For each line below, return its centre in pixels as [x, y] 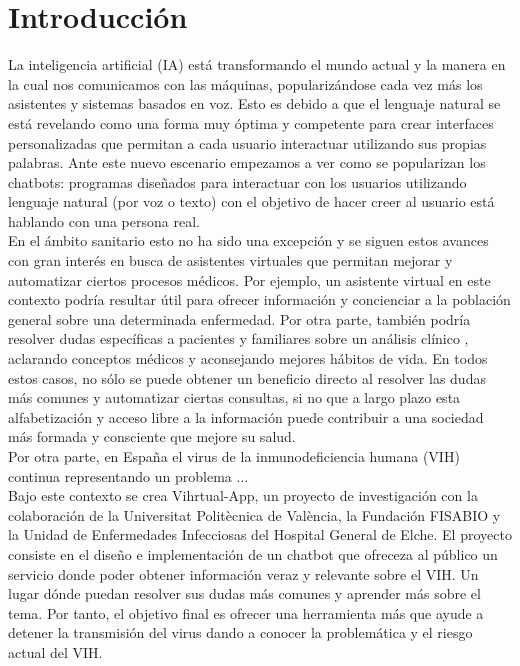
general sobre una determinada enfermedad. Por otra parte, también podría [239, 318]
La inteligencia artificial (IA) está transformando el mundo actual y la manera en [257, 64]
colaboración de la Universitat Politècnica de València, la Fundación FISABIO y [254, 514]
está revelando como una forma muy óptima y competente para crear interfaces [251, 122]
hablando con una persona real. [104, 220]
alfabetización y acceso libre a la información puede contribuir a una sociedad [246, 416]
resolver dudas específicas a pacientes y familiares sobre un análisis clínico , [238, 338]
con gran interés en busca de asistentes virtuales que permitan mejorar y [230, 260]
